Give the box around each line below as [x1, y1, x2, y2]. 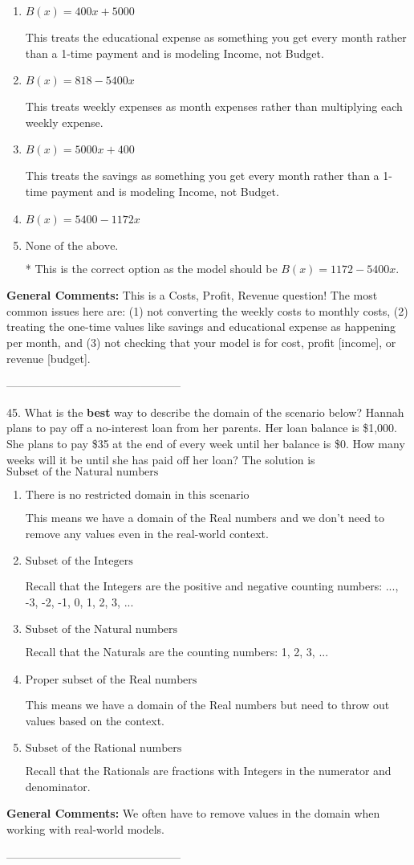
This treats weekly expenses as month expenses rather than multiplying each [25, 98, 403, 115]
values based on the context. [25, 712, 164, 728]
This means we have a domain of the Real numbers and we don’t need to [25, 509, 385, 526]
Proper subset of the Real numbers [25, 675, 197, 687]
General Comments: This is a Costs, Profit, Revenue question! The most [6, 287, 378, 304]
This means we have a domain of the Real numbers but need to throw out [25, 696, 390, 713]
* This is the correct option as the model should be [25, 259, 278, 276]
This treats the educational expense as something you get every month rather [25, 29, 407, 45]
